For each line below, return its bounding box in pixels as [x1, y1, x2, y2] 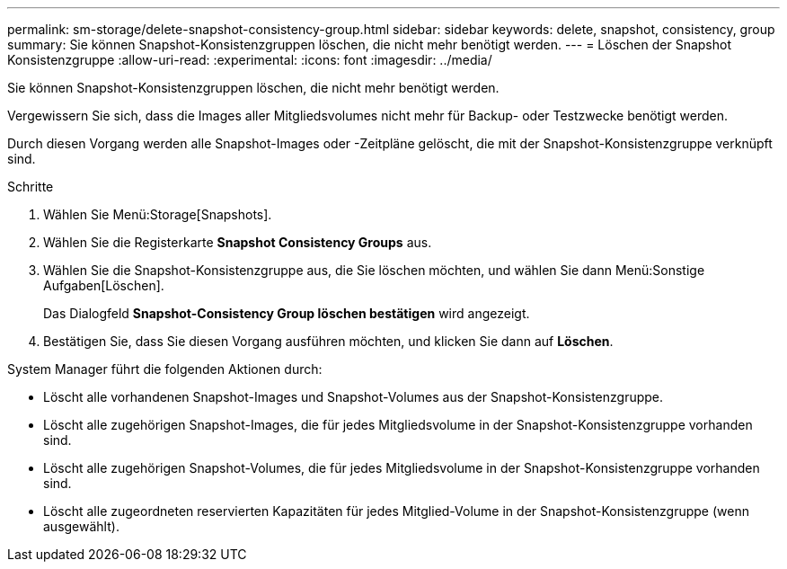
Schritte [7, 179, 54, 194]
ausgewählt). [43, 519, 119, 534]
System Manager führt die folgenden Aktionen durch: [7, 361, 323, 377]
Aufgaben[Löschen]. [43, 278, 164, 293]
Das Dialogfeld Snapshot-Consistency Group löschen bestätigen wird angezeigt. [43, 306, 530, 321]
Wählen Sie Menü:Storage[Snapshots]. [43, 207, 272, 222]
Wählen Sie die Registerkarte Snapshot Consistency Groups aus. [43, 235, 432, 250]
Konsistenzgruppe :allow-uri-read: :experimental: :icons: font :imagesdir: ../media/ [7, 52, 492, 67]
